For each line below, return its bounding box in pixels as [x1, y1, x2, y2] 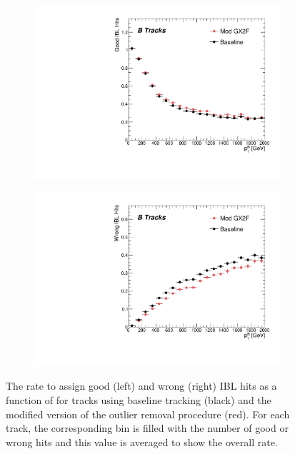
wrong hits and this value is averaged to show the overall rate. [6, 434, 278, 449]
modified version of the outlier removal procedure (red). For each [6, 406, 290, 421]
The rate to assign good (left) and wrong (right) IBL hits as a [6, 378, 277, 393]
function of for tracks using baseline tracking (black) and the [6, 393, 271, 407]
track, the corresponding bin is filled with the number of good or [6, 420, 289, 435]
